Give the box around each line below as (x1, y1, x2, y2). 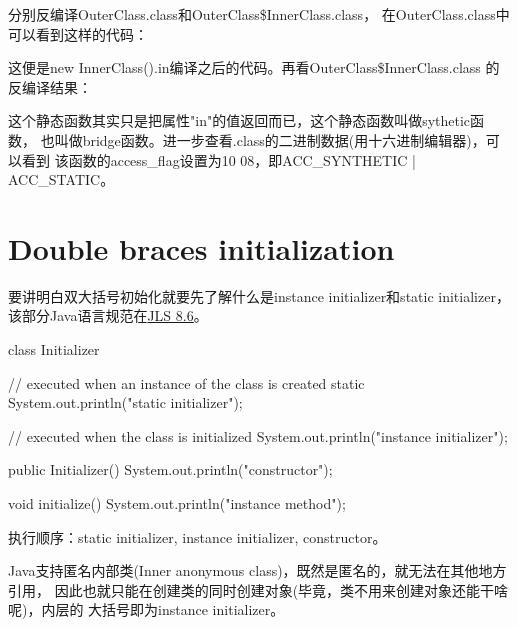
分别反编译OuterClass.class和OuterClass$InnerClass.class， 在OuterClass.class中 (8, 4, 510, 24)
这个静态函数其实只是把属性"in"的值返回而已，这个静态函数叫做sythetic (8, 110, 471, 131)
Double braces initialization (8, 227, 395, 268)
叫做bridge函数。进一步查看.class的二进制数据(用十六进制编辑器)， (54, 129, 486, 150)
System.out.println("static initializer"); (8, 392, 243, 413)
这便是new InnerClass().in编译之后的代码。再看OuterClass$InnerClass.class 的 (8, 57, 500, 78)
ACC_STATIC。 (8, 169, 115, 190)
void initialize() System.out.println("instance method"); (8, 493, 346, 514)
